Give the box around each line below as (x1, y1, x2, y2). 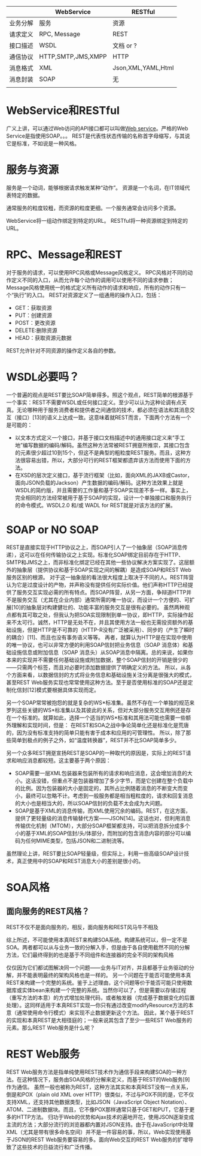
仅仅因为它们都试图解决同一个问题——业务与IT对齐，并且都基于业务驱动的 (6, 964, 190, 971)
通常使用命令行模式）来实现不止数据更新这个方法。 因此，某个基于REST (16, 1009, 194, 1016)
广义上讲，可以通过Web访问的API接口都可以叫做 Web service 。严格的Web (6, 124, 188, 132)
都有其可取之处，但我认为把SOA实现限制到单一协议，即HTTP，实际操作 (11, 611, 188, 618)
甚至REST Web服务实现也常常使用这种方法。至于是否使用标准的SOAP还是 (6, 679, 188, 686)
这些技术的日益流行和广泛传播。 (16, 1143, 96, 1151)
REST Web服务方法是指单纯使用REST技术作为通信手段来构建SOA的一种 (6, 1068, 182, 1076)
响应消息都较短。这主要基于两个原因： (16, 757, 111, 764)
